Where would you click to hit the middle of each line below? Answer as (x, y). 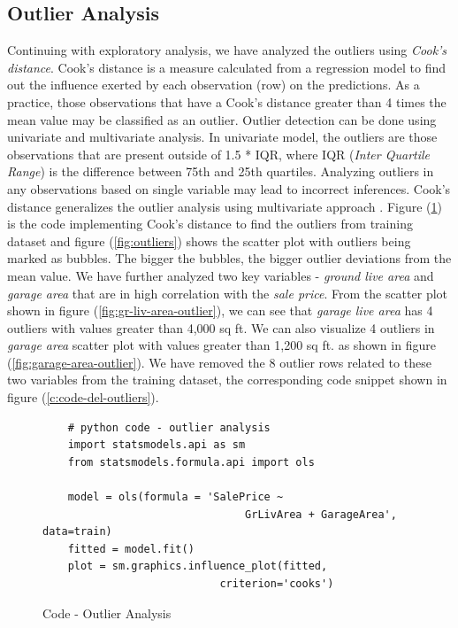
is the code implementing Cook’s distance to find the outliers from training (210, 224)
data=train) (77, 532)
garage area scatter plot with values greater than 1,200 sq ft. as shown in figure (221, 345)
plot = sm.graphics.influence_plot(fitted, (198, 566)
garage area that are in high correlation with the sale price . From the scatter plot (228, 293)
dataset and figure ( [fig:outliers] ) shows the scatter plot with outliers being (209, 240)
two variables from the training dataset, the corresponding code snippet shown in (227, 380)
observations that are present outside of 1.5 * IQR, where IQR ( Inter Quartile (219, 154)
